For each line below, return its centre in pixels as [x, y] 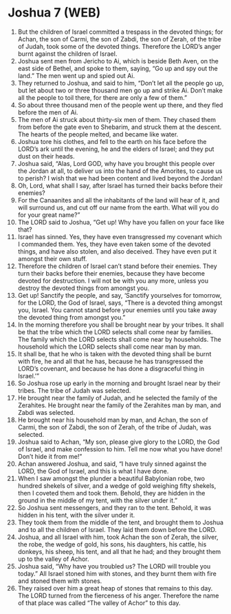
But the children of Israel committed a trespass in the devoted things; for [120, 32]
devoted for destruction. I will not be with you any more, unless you [113, 280]
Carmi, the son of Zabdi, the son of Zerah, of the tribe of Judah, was [114, 427]
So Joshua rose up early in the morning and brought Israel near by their [119, 383]
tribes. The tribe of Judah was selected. [74, 390]
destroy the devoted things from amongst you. [84, 288]
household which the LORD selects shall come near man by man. [110, 347]
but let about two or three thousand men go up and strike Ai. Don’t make [120, 90]
